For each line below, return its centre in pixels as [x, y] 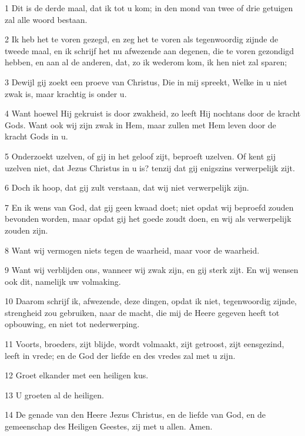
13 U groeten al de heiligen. [54, 395]
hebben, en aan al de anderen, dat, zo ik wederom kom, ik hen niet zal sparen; [146, 62]
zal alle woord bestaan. [46, 19]
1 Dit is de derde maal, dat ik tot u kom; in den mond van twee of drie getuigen [149, 8]
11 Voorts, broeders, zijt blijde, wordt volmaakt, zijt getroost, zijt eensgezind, [145, 344]
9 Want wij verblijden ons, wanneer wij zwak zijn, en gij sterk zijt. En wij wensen [152, 270]
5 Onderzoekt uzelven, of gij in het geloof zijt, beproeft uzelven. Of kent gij [140, 156]
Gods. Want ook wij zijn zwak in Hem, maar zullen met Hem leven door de [140, 124]
